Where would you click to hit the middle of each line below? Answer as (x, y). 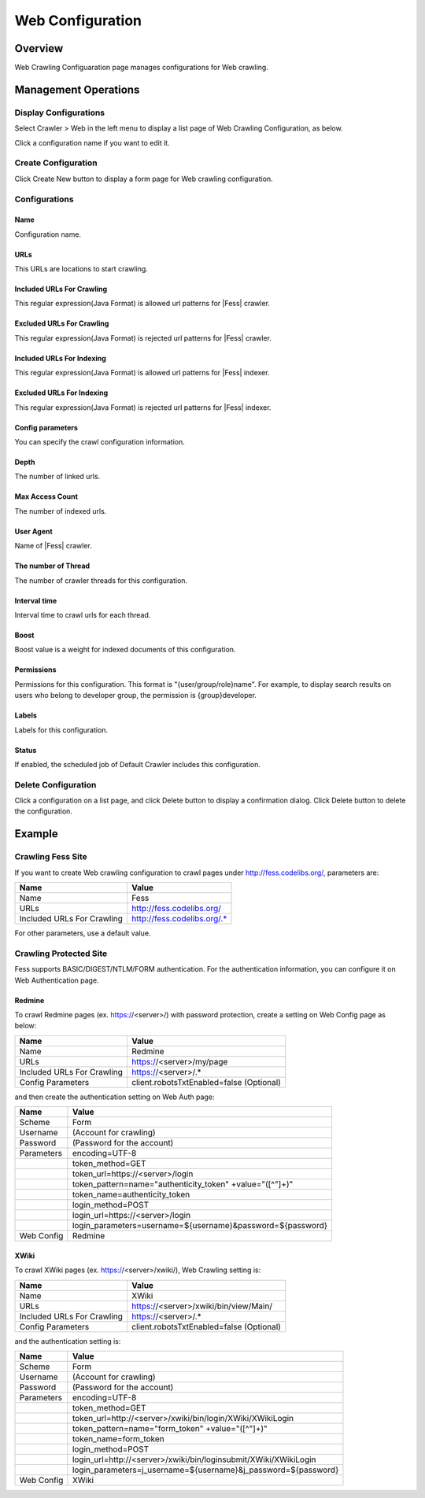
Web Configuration (78, 20)
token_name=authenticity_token (131, 1194)
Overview (39, 48)
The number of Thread (52, 566)
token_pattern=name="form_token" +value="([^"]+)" (170, 1428)
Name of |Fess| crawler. (53, 546)
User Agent (33, 531)
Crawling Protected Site (61, 954)
